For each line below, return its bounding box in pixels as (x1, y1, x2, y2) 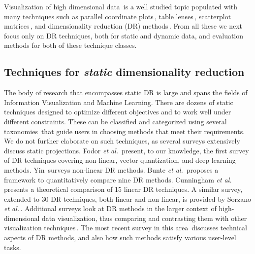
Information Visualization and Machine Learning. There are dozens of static (4, 97, 233, 107)
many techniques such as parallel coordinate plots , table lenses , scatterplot (4, 11, 231, 21)
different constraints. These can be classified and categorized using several (4, 116, 227, 126)
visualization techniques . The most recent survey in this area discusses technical (4, 222, 247, 233)
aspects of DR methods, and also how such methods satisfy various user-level (4, 232, 236, 243)
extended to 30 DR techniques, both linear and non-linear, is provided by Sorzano (4, 193, 252, 204)
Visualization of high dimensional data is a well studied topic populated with (4, 1, 238, 11)
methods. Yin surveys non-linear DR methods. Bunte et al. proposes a (4, 164, 219, 175)
